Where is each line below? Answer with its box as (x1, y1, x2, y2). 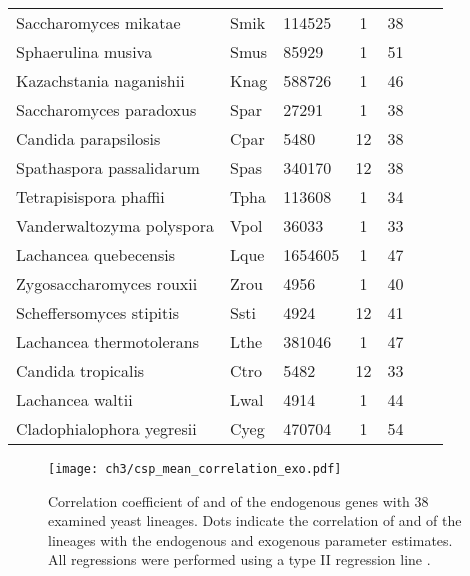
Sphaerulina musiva (16, 40, 153, 63)
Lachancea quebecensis (16, 243, 176, 266)
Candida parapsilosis (16, 127, 161, 150)
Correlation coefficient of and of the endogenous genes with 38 (48, 490, 429, 511)
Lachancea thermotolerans (16, 330, 200, 353)
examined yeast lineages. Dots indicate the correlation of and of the (48, 510, 462, 531)
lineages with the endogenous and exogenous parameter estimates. (48, 529, 453, 550)
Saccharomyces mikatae (16, 11, 181, 34)
